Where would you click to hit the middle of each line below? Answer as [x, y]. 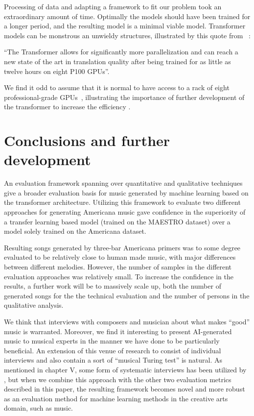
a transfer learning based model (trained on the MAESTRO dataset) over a [117, 221]
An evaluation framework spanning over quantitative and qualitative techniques [123, 183]
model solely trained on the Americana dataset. [75, 231]
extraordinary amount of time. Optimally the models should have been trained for [127, 16]
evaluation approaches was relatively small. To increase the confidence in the [119, 276]
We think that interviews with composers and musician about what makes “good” [127, 321]
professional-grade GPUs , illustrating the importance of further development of [124, 97]
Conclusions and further [87, 140]
